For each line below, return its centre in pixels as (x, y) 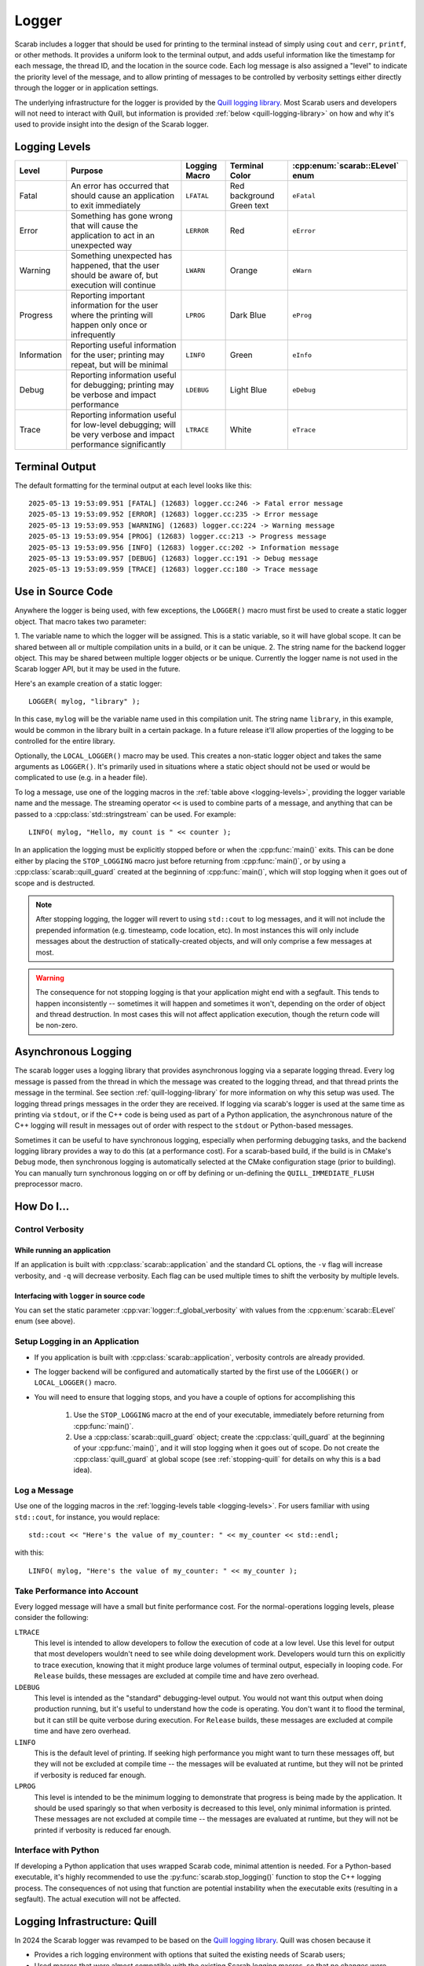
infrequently (93, 335)
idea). (83, 1470)
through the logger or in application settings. (86, 88)
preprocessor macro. (48, 1184)
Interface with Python (57, 1850)
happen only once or (109, 325)
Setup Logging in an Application (77, 1342)
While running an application (63, 1250)
